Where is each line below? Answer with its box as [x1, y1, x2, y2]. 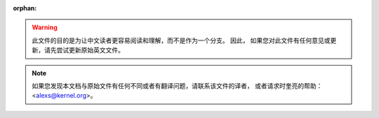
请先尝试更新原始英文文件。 [44, 46, 124, 54]
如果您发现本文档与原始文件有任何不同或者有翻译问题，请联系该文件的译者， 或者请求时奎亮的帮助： [32, 81, 323, 90]
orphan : [13, 4, 37, 12]
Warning [32, 23, 58, 31]
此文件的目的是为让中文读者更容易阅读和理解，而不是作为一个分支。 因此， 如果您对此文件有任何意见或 [32, 36, 331, 45]
